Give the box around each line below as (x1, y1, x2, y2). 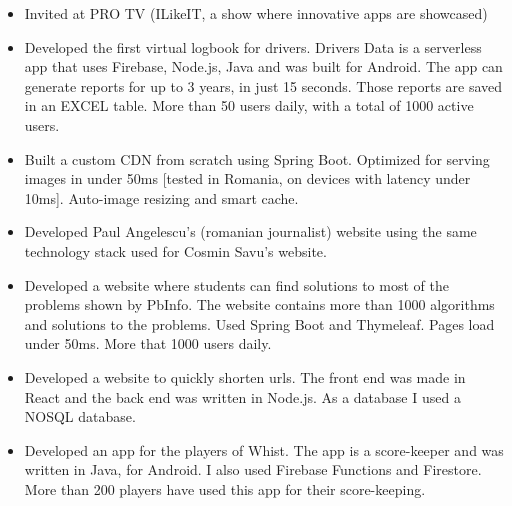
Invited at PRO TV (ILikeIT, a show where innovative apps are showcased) (24, 3, 488, 23)
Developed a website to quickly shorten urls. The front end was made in (24, 366, 466, 387)
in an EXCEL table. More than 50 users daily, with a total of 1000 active (24, 95, 474, 116)
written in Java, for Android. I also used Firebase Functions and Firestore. (24, 459, 482, 480)
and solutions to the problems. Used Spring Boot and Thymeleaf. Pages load (24, 313, 495, 334)
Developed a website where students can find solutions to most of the (24, 274, 449, 295)
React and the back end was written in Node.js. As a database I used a (24, 386, 461, 407)
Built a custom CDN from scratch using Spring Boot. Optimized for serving (24, 148, 490, 169)
